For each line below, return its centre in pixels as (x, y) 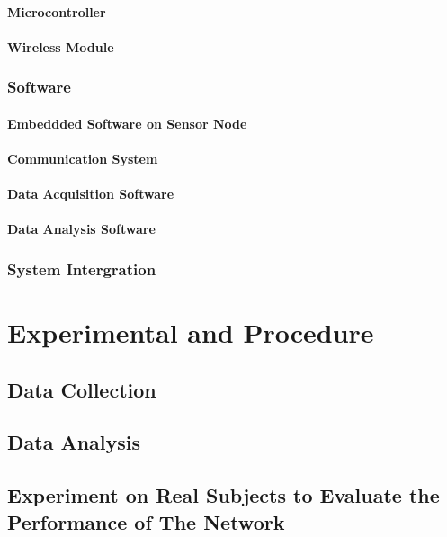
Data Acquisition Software (91, 194)
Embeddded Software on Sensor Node (127, 123)
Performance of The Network (146, 521)
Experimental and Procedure (191, 332)
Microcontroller (57, 11)
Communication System (83, 158)
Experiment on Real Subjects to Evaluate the (223, 495)
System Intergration (82, 268)
